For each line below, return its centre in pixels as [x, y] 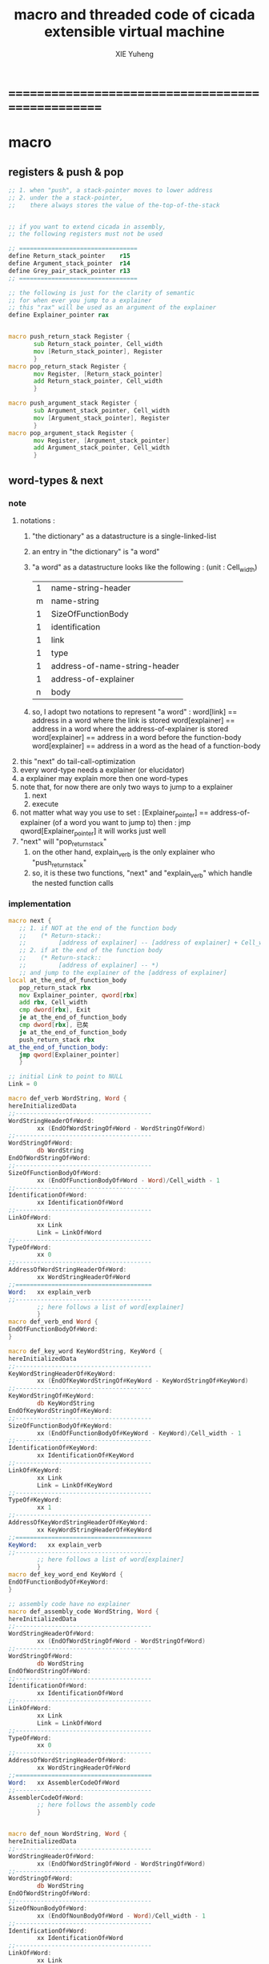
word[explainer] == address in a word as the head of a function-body [146, 746]
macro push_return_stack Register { [69, 337]
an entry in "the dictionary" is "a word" [96, 551]
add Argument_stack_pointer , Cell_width [102, 448]
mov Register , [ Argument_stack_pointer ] [102, 441]
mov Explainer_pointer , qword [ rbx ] [78, 995]
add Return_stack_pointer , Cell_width [98, 381]
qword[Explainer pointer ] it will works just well [93, 832]
